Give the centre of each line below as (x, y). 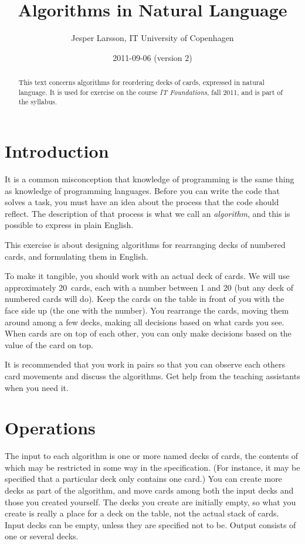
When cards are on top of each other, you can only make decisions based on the (148, 333)
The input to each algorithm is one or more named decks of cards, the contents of (152, 456)
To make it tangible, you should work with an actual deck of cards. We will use (147, 276)
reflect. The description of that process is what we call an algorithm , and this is (148, 213)
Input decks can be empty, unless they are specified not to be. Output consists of (150, 524)
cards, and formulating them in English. (77, 256)
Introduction (57, 151)
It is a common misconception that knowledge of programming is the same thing (150, 179)
